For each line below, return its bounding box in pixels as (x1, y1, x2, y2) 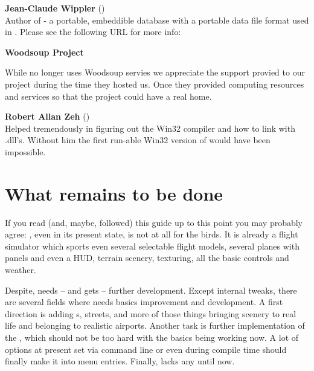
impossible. (5, 145, 46, 158)
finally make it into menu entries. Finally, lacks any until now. (5, 355, 235, 367)
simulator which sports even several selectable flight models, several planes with (5, 239, 300, 252)
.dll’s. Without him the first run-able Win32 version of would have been (5, 134, 271, 146)
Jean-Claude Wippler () (5, 2, 105, 14)
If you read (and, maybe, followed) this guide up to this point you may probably (5, 216, 303, 228)
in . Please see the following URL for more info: (5, 25, 181, 38)
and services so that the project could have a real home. (5, 89, 212, 102)
